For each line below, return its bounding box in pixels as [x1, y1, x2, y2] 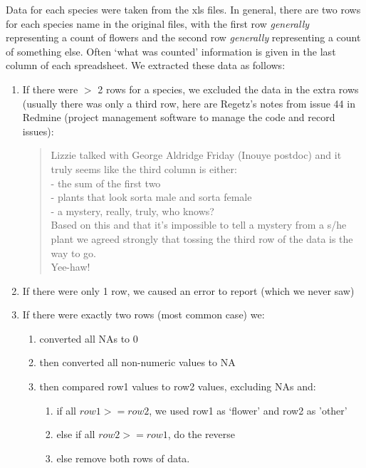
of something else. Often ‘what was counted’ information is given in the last [6, 43, 336, 58]
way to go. [51, 245, 96, 260]
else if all [56, 427, 95, 442]
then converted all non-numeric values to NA [39, 355, 236, 370]
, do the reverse [167, 427, 236, 442]
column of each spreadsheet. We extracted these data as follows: [6, 58, 286, 73]
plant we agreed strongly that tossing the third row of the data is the [51, 231, 353, 246]
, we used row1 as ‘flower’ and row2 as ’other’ [149, 402, 347, 417]
